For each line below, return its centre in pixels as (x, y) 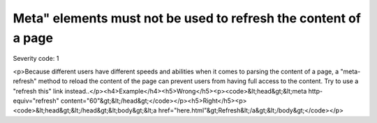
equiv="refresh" (36, 101)
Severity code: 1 (36, 59)
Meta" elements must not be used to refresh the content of (187, 18)
